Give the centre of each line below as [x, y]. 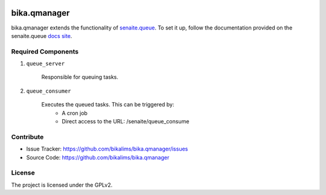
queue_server [46, 64]
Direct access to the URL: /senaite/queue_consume [126, 121]
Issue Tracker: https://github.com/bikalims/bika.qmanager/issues [107, 149]
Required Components [45, 51]
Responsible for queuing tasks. [80, 77]
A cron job [75, 113]
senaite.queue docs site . [42, 36]
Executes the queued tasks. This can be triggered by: [108, 105]
